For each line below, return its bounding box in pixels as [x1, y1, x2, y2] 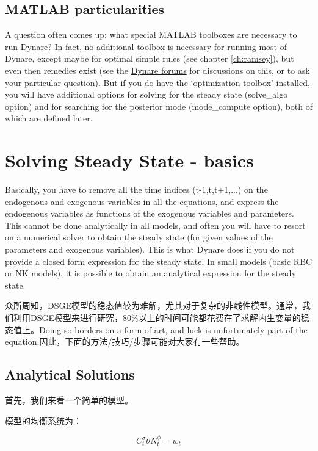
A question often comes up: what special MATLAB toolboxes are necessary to [5, 28, 297, 41]
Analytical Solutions [5, 365, 135, 384]
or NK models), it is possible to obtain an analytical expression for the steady [5, 267, 297, 280]
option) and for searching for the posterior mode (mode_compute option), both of [5, 99, 313, 112]
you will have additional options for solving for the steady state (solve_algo [5, 88, 288, 101]
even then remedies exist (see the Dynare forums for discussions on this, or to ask [5, 63, 310, 76]
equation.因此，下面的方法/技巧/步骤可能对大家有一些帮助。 [5, 335, 245, 348]
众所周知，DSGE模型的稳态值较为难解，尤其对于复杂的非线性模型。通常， [5, 299, 303, 312]
